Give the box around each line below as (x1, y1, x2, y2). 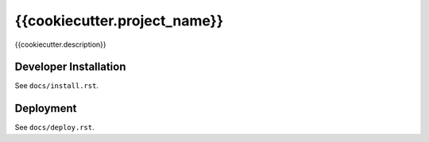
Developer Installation (14, 60, 126, 74)
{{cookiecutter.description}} (14, 40, 106, 49)
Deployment (14, 102, 77, 115)
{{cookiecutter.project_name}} (14, 12, 224, 29)
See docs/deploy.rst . (14, 123, 95, 132)
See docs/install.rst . (14, 81, 99, 90)
